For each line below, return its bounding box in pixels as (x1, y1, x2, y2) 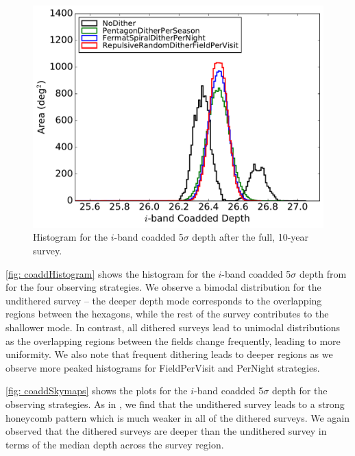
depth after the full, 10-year (192, 230, 309, 244)
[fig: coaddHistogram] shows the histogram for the (5, 266, 215, 280)
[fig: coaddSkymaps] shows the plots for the (5, 383, 188, 398)
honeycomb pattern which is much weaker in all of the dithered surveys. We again (5, 410, 350, 424)
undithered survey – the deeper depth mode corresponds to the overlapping (5, 293, 322, 307)
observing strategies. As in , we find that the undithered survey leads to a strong (5, 396, 345, 411)
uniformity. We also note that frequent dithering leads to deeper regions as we (5, 347, 333, 361)
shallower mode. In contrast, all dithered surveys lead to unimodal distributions (5, 320, 340, 334)
